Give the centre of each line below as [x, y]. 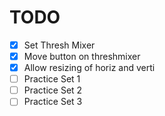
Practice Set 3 [53, 102]
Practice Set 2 [53, 90]
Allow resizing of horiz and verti [89, 68]
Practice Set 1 [52, 79]
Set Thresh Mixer [59, 45]
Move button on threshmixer [82, 56]
